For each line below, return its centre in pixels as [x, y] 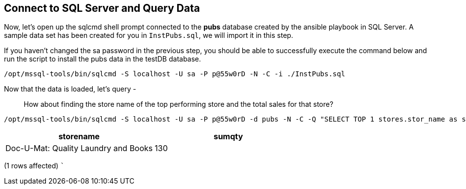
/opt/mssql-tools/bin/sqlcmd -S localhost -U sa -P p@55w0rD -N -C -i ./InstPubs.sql [175, 74]
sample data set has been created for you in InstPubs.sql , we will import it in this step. [149, 35]
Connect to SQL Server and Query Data [102, 8]
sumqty [228, 137]
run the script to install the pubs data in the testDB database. [103, 59]
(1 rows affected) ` [34, 166]
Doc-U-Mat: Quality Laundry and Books [79, 148]
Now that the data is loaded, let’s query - [70, 89]
